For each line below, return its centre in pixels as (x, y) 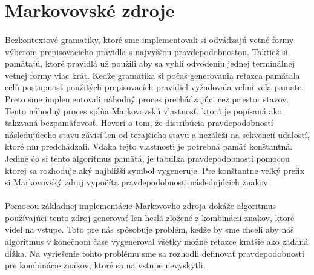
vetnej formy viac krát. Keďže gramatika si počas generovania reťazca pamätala (152, 75)
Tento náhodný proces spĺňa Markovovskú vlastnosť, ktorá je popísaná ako (143, 111)
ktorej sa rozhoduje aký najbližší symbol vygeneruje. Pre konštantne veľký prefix (155, 170)
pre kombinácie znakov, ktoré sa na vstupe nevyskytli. (105, 265)
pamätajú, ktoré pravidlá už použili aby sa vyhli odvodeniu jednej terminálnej (150, 63)
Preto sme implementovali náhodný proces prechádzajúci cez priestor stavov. (147, 98)
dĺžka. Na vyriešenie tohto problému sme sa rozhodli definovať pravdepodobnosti (155, 253)
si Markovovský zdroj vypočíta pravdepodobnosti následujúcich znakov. (138, 182)
